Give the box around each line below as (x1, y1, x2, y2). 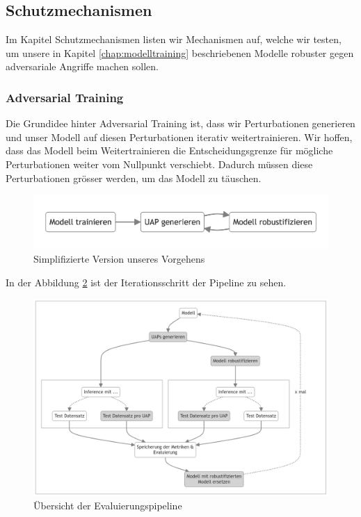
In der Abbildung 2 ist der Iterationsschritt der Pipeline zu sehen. (6, 274, 287, 289)
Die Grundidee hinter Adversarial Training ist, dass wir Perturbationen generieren (6, 116, 355, 131)
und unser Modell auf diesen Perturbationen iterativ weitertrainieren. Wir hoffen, (6, 129, 353, 144)
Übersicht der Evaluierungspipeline (33, 498, 182, 513)
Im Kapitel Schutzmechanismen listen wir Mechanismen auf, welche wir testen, (6, 32, 342, 47)
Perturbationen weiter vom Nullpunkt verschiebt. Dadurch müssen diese (6, 156, 313, 171)
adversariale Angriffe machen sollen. (6, 59, 159, 74)
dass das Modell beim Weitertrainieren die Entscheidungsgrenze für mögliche (6, 143, 333, 158)
